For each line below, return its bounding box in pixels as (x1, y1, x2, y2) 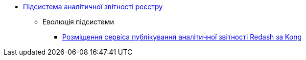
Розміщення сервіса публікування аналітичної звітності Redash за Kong (62, 33, 302, 41)
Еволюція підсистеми (43, 18, 114, 26)
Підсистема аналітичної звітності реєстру (23, 2, 163, 11)
